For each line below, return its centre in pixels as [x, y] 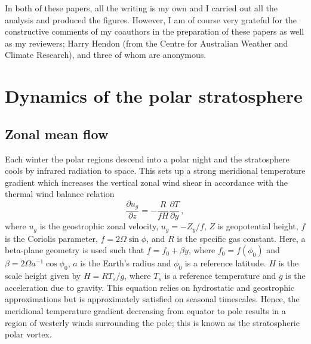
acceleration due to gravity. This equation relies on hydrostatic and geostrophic [150, 287]
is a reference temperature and [220, 276]
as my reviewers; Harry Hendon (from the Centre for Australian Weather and [147, 43]
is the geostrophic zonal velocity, [99, 226]
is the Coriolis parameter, [51, 238]
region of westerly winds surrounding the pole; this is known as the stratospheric [152, 322]
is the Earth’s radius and [126, 263]
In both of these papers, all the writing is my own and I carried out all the [141, 8]
